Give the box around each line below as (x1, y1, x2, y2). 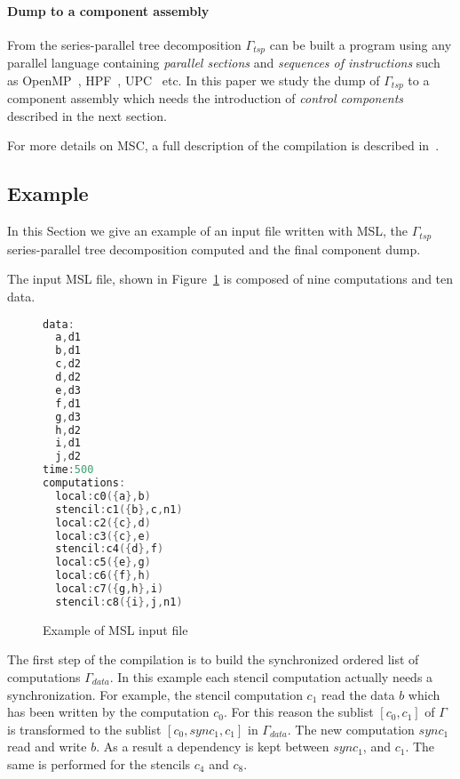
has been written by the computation (7, 703, 210, 721)
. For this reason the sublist (224, 703, 374, 721)
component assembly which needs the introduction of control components (7, 89, 404, 108)
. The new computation (287, 719, 415, 738)
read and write (7, 737, 87, 756)
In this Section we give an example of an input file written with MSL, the (7, 221, 408, 240)
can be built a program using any (269, 35, 452, 53)
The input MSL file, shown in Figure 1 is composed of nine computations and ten (7, 269, 454, 288)
